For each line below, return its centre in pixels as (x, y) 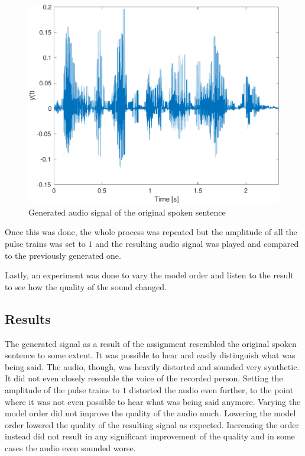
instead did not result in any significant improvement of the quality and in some (150, 436)
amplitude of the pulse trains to (62, 389)
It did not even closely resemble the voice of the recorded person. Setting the (144, 378)
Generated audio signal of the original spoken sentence (127, 212)
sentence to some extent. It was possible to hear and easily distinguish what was (150, 355)
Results (28, 318)
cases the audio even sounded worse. (70, 447)
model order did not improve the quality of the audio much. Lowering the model (150, 413)
